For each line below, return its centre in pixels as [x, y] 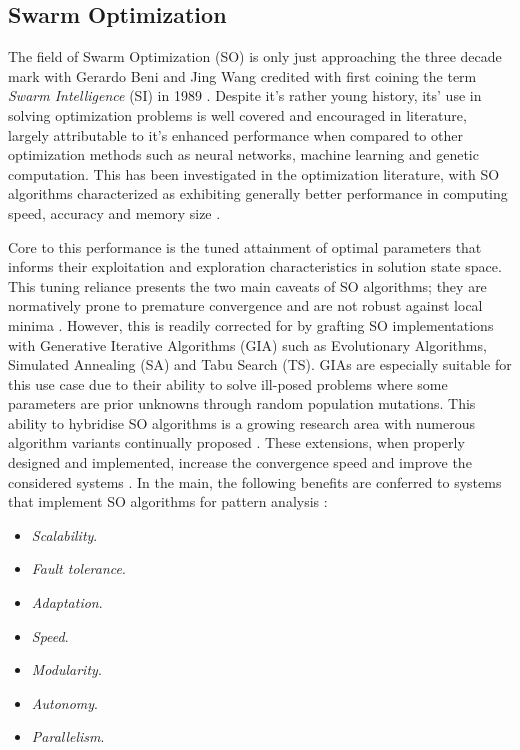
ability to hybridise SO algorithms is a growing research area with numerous [241, 422]
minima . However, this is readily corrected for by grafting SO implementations [251, 324]
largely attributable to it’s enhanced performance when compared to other [235, 134]
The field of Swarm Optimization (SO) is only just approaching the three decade [255, 56]
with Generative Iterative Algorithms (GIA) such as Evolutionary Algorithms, [247, 344]
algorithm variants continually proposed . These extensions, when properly [236, 442]
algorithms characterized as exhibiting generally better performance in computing [258, 193]
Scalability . [64, 534]
